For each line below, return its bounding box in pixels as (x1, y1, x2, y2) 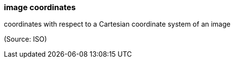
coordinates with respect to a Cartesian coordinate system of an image (4, 20, 231, 29)
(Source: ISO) (4, 35, 47, 44)
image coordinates (4, 2, 76, 12)
